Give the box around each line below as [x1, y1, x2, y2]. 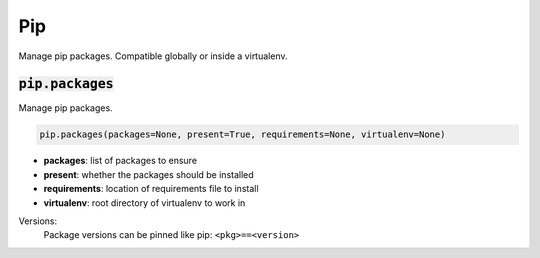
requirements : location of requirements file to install [43, 183, 259, 195]
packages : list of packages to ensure [43, 155, 198, 167]
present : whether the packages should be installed [43, 168, 254, 180]
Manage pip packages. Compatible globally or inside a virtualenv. [18, 50, 288, 62]
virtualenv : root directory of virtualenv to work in [43, 196, 246, 209]
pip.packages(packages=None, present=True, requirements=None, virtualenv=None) [39, 129, 446, 140]
